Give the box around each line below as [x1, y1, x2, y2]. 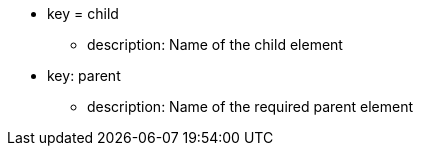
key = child [47, 5, 119, 22]
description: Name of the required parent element [87, 98, 414, 115]
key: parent [47, 67, 121, 84]
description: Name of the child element [87, 36, 343, 53]
